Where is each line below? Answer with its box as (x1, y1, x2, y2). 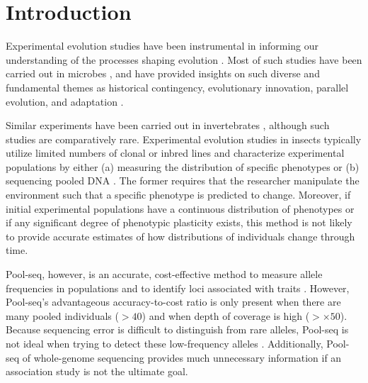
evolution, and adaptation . (6, 94, 124, 109)
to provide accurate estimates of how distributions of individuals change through (6, 228, 355, 243)
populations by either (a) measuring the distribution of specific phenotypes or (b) (6, 159, 360, 174)
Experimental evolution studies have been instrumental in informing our (6, 38, 319, 53)
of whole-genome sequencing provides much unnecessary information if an (22, 350, 342, 365)
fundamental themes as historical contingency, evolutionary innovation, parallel (6, 79, 349, 94)
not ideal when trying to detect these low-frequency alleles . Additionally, (6, 336, 323, 350)
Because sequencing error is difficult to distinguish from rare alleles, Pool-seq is (6, 322, 349, 337)
